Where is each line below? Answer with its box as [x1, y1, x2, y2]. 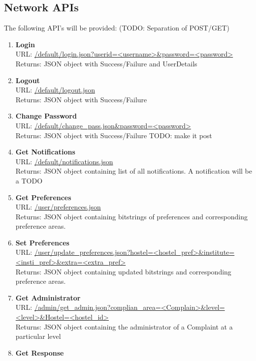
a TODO [15, 175, 43, 185]
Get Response [15, 347, 64, 358]
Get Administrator [15, 292, 81, 302]
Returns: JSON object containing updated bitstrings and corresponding [15, 266, 231, 276]
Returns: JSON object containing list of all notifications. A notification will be [15, 166, 253, 176]
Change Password [15, 111, 77, 121]
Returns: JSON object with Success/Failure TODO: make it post [15, 130, 212, 140]
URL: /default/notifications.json [15, 156, 113, 166]
